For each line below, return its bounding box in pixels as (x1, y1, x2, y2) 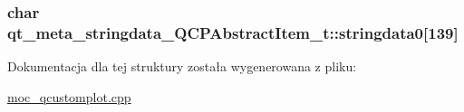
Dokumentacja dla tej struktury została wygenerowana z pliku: (7, 57, 357, 76)
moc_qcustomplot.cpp (7, 87, 131, 106)
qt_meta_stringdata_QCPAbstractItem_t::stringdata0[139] (7, 21, 459, 43)
